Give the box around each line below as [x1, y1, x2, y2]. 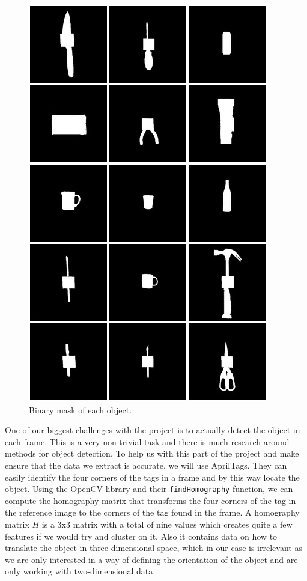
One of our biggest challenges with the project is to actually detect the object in [5, 424, 300, 436]
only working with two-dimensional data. [5, 565, 156, 577]
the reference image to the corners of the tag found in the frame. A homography [5, 506, 300, 519]
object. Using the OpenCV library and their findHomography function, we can [5, 482, 293, 495]
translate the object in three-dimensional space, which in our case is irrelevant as [5, 541, 302, 554]
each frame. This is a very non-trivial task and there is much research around [5, 435, 290, 448]
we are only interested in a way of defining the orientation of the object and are [5, 553, 298, 565]
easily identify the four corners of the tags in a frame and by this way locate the [5, 470, 300, 483]
